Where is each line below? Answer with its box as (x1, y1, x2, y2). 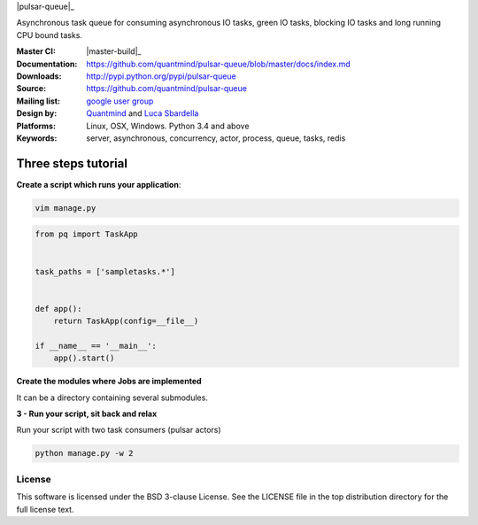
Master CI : (16, 46, 57, 57)
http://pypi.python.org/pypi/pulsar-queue (86, 71, 236, 81)
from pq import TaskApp (35, 229, 139, 239)
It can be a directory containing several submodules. (16, 392, 208, 403)
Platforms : (16, 120, 57, 131)
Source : (16, 83, 47, 94)
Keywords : (16, 133, 58, 143)
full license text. (16, 504, 74, 514)
